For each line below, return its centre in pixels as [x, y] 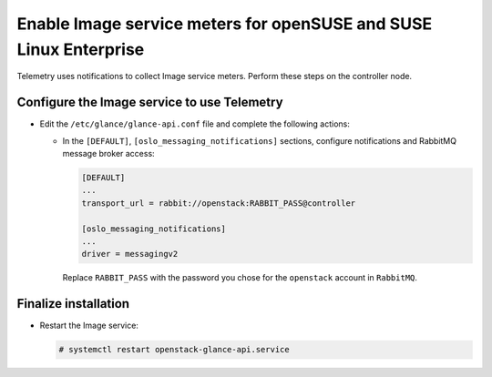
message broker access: [108, 154]
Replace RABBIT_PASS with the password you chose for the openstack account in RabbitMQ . [240, 278]
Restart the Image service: [89, 326]
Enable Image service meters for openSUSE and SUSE [225, 24]
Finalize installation [73, 304]
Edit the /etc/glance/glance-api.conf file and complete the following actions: [195, 124]
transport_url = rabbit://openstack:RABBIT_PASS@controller [219, 203]
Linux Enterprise [81, 49]
